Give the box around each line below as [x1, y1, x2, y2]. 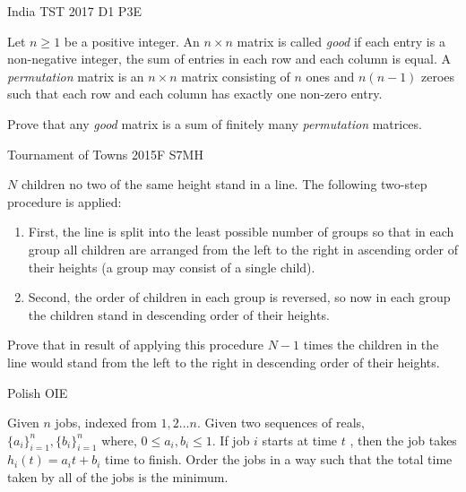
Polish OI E [7, 383, 68, 401]
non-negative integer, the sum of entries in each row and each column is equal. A [7, 49, 451, 68]
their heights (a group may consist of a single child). [28, 257, 315, 276]
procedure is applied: [7, 192, 122, 211]
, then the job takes [349, 430, 457, 449]
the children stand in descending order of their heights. [28, 305, 330, 324]
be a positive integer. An [64, 31, 200, 50]
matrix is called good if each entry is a [237, 31, 445, 50]
